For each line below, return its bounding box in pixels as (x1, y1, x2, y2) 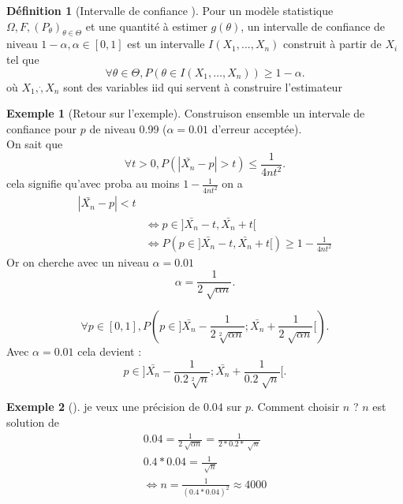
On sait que (6, 136, 63, 152)
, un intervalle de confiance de (241, 17, 386, 34)
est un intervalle (127, 35, 205, 52)
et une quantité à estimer (85, 17, 207, 34)
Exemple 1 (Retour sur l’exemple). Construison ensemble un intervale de (6, 105, 365, 121)
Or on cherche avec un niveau (6, 253, 149, 270)
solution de (6, 413, 59, 430)
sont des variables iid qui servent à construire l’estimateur (63, 78, 342, 95)
